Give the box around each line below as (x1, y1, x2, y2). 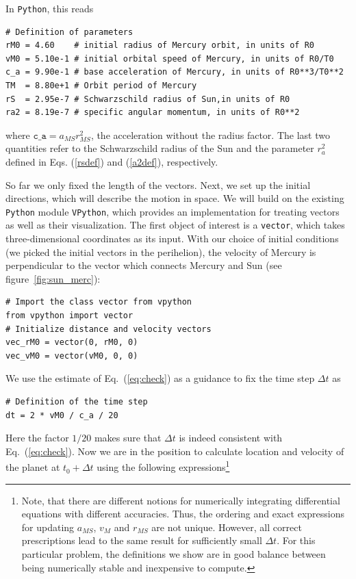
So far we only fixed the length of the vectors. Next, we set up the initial (5, 177, 311, 192)
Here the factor (5, 430, 69, 445)
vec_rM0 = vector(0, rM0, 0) (5, 337, 138, 348)
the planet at (5, 460, 60, 474)
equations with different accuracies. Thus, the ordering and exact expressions (21, 506, 344, 521)
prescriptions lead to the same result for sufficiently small (21, 533, 262, 548)
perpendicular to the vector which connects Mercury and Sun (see (5, 258, 282, 272)
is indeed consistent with (179, 430, 283, 445)
